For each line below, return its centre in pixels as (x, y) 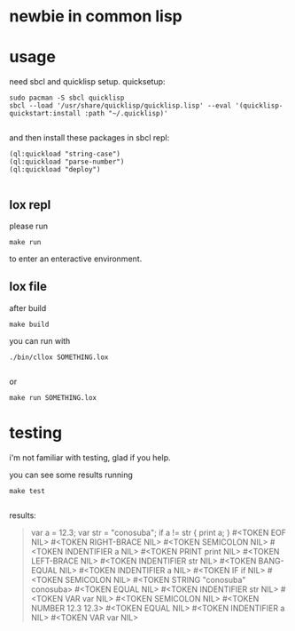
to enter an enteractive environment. (76, 259)
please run (29, 226)
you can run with (40, 340)
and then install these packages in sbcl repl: (89, 138)
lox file (28, 287)
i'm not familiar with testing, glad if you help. (90, 457)
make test (27, 491)
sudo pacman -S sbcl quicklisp (67, 98)
